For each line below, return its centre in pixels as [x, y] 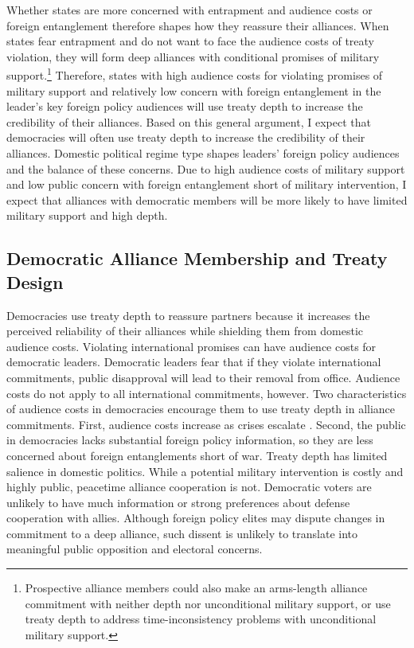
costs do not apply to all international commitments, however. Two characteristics [207, 393]
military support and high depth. [87, 215]
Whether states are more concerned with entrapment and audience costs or [189, 10]
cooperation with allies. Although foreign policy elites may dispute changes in [196, 518]
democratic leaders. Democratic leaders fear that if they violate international [194, 362]
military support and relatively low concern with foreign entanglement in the [194, 90]
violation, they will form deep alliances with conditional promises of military [193, 56]
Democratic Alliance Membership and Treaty [197, 258]
